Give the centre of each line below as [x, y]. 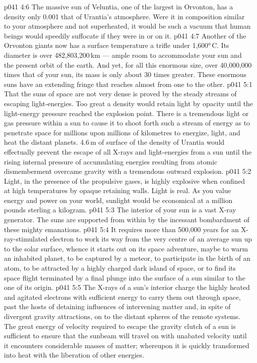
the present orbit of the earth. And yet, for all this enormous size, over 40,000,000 [128, 64]
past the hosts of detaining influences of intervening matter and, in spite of [117, 306]
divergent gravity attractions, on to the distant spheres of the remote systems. [122, 316]
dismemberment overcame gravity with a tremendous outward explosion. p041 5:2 [128, 171]
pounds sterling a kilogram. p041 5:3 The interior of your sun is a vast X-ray [120, 210]
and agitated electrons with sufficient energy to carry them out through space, [123, 297]
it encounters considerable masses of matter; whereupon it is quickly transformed [127, 345]
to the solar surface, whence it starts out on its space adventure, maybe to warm [126, 248]
